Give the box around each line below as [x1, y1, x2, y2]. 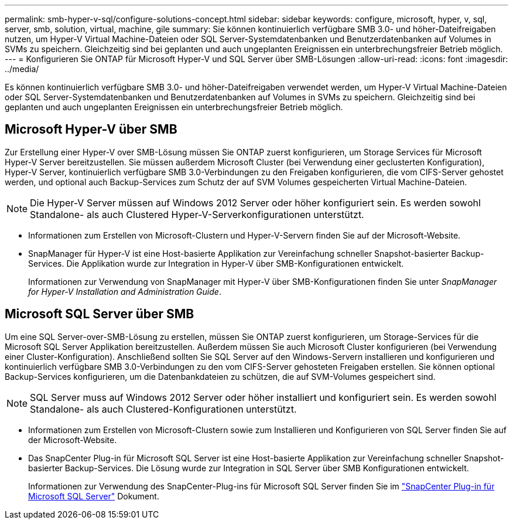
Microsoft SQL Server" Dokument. [28, 491, 159, 501]
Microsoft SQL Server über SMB [5, 307, 194, 322]
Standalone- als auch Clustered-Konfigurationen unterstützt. [30, 403, 297, 415]
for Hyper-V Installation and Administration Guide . [28, 286, 221, 297]
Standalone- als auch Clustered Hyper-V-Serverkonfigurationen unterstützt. [30, 208, 364, 220]
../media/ [5, 64, 39, 74]
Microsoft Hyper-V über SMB [5, 122, 177, 137]
